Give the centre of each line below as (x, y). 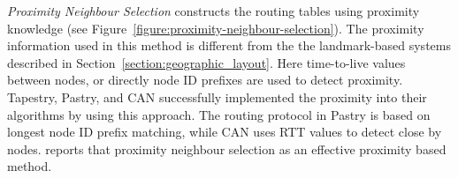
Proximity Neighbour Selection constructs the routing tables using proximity (214, 11)
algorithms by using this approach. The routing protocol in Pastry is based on (219, 114)
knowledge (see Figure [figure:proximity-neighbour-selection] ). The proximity (216, 28)
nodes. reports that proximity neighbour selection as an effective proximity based (227, 148)
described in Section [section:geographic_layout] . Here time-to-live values (206, 62)
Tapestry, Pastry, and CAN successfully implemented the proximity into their (217, 96)
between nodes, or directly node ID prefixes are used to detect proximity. (205, 80)
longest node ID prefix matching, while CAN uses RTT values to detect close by (225, 132)
